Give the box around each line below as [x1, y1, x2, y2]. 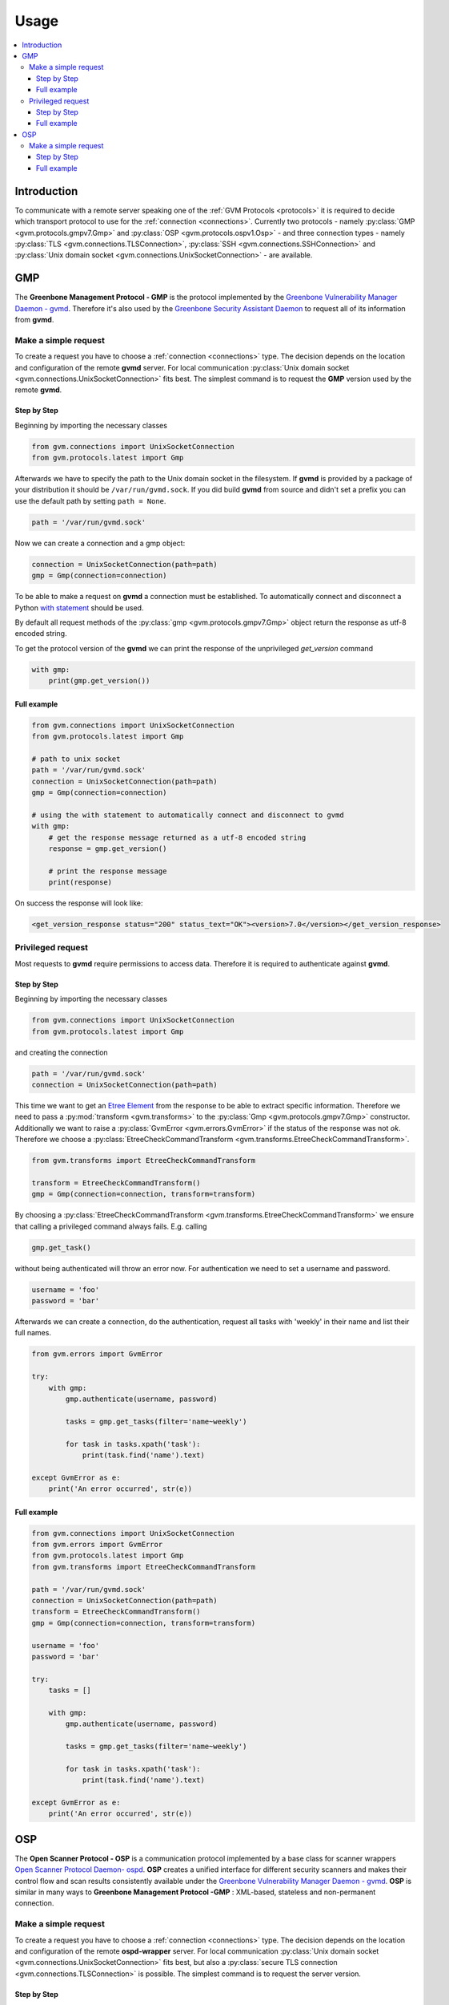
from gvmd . [14, 315, 54, 324]
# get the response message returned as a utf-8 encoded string [48, 832, 307, 842]
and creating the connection [14, 1047, 108, 1057]
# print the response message [48, 866, 167, 876]
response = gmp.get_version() [48, 844, 167, 853]
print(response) [48, 878, 112, 887]
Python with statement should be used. [14, 602, 144, 613]
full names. [14, 1328, 52, 1338]
